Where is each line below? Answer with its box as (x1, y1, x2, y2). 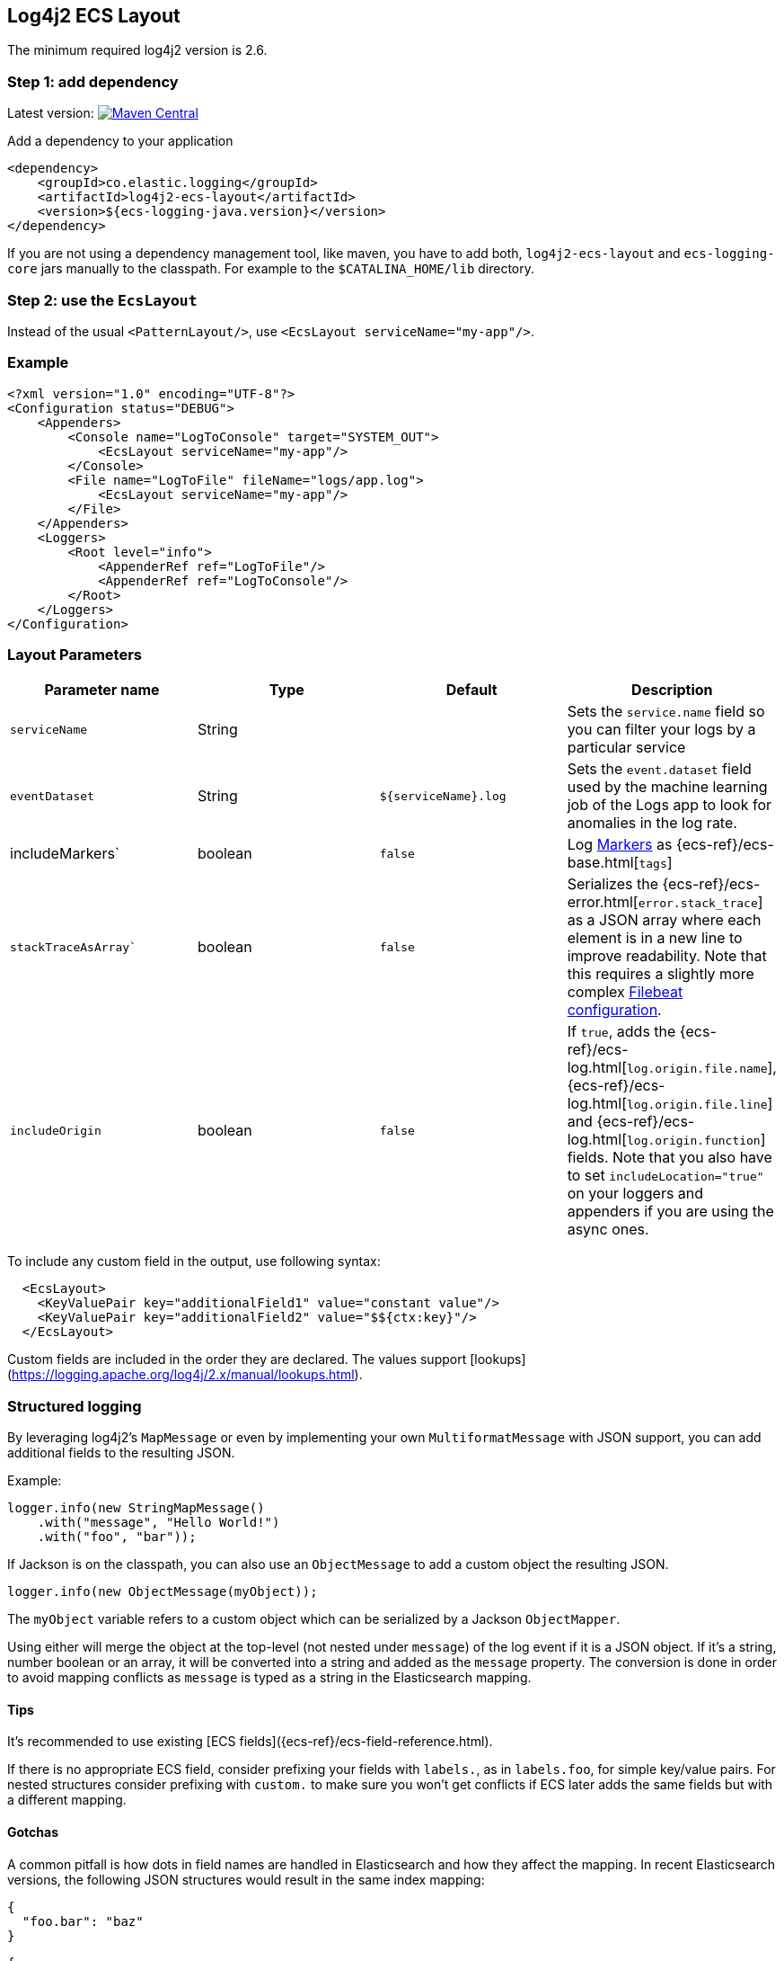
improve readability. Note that (567, 947, 767, 966)
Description (631, 681, 713, 700)
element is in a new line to (567, 929, 743, 948)
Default (445, 681, 498, 700)
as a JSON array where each (567, 911, 762, 930)
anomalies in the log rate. (567, 814, 737, 833)
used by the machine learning (567, 778, 768, 797)
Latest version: (7, 105, 94, 121)
